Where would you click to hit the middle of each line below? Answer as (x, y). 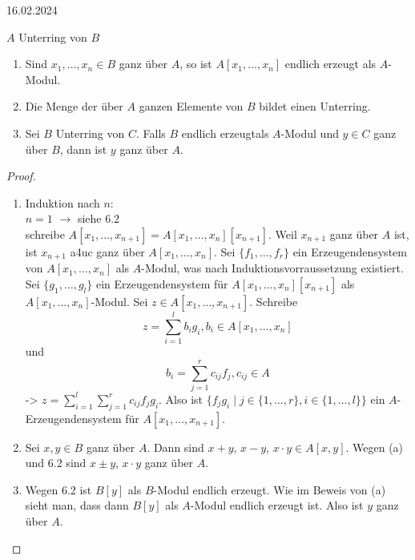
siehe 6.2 (99, 218)
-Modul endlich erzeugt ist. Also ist (277, 505)
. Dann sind (175, 447)
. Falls (151, 133)
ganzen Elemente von (191, 106)
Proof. (21, 176)
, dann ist (83, 149)
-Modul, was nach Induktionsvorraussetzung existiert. (272, 268)
